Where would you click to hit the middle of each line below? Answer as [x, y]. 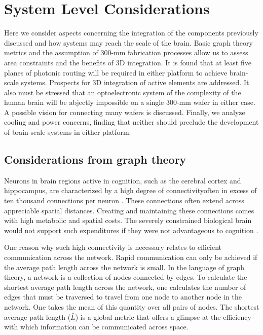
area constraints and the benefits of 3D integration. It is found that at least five [128, 62]
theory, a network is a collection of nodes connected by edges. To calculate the [126, 277]
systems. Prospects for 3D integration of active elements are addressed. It [135, 82]
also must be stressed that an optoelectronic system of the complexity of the [123, 92]
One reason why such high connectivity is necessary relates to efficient [113, 247]
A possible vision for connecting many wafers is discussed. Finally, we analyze [125, 112]
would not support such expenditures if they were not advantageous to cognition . [131, 230]
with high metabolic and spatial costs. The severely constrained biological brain [128, 220]
